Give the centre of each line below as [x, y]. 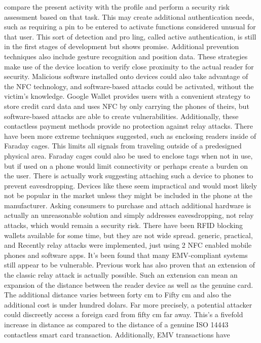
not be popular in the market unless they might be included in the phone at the [128, 195]
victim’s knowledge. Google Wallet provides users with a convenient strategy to [127, 96]
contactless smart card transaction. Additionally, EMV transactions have [117, 334]
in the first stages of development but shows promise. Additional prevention [122, 46]
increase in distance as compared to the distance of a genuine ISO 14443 [116, 324]
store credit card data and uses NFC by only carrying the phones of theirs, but [127, 106]
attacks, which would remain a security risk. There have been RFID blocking [124, 225]
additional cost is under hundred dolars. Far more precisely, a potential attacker [128, 304]
